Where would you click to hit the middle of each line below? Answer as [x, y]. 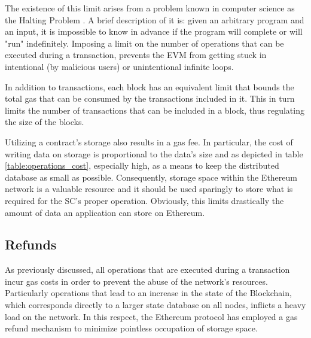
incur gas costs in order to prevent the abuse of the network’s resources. [136, 281]
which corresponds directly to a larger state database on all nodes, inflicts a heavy [155, 305]
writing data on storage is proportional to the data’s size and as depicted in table [154, 153]
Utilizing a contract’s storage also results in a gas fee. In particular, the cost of [149, 141]
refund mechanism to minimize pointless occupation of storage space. [131, 328]
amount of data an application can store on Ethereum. [105, 212]
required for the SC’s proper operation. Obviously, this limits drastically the [144, 200]
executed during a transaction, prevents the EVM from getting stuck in [136, 55]
